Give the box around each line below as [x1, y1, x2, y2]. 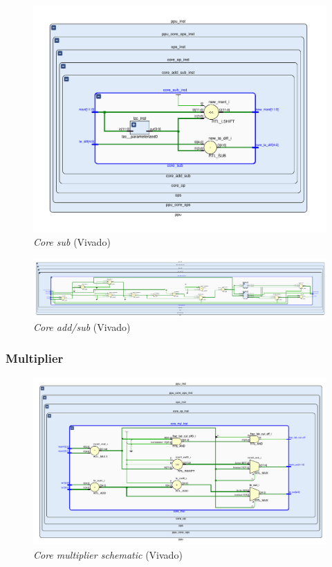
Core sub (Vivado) [33, 235, 111, 249]
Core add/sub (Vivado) [33, 320, 131, 334]
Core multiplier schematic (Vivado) [33, 547, 183, 561]
